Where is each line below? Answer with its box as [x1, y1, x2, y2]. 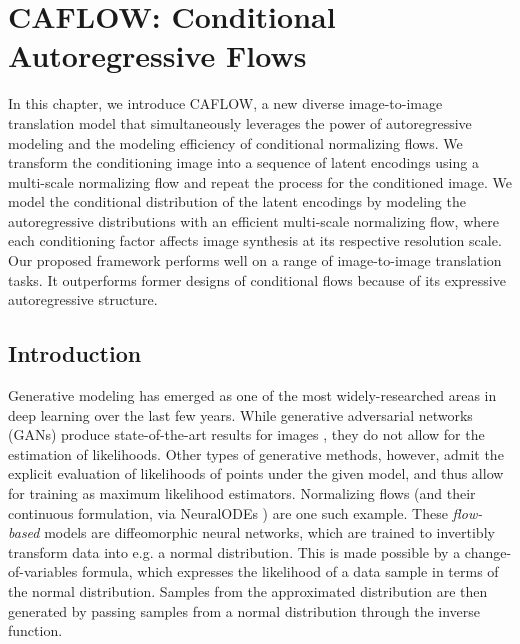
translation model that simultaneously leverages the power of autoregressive [8, 112, 472, 133]
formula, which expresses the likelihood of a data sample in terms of [82, 561, 499, 582]
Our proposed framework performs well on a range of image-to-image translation [8, 250, 502, 271]
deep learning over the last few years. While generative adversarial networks [8, 404, 473, 425]
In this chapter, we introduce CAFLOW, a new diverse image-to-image [8, 93, 443, 114]
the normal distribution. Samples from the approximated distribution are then [8, 580, 488, 601]
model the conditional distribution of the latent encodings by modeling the [8, 191, 466, 212]
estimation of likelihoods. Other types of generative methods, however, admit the [8, 443, 504, 464]
